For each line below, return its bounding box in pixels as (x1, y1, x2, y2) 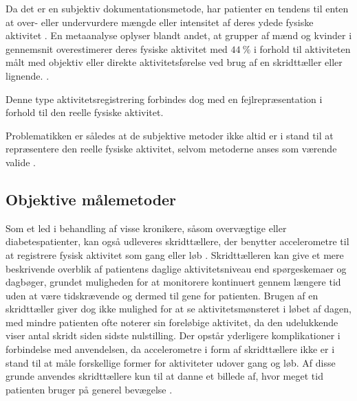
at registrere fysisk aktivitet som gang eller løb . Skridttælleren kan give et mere (6, 247, 344, 262)
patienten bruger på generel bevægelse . (6, 382, 173, 396)
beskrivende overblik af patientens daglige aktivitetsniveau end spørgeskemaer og (6, 261, 347, 275)
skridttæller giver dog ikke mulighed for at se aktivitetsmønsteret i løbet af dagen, (6, 301, 351, 316)
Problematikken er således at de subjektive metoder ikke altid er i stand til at (6, 128, 334, 142)
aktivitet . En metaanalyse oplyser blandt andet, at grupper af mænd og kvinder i (6, 28, 352, 43)
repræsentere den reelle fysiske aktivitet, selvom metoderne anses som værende (6, 141, 337, 156)
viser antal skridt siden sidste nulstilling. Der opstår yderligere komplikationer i (6, 328, 340, 343)
